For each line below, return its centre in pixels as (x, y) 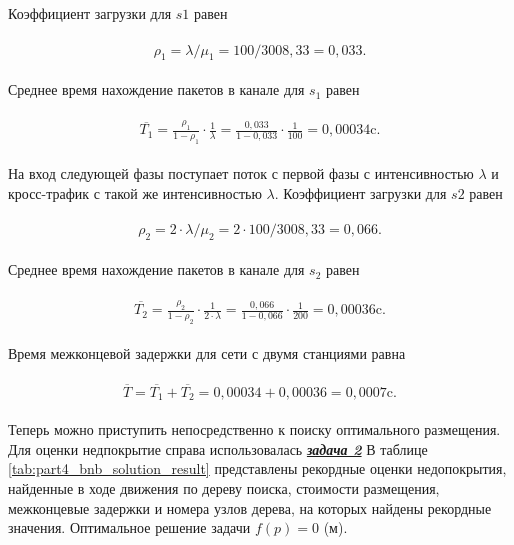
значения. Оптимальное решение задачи (129, 527)
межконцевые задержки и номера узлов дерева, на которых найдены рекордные (250, 507)
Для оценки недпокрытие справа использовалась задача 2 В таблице (218, 448)
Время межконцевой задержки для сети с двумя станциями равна (207, 352)
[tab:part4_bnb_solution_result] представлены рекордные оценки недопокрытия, (257, 468)
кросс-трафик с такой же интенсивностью (135, 192)
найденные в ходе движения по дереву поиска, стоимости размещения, (224, 488)
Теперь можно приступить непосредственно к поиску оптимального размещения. (254, 429)
